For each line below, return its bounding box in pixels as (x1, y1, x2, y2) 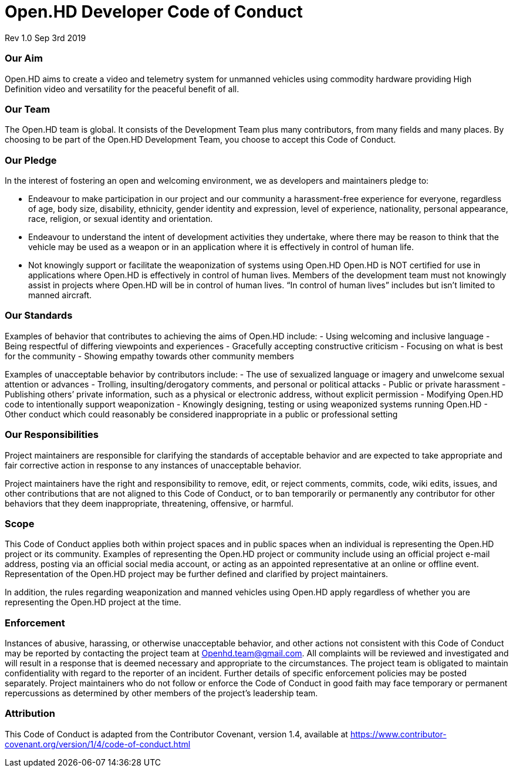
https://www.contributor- (350, 729, 447, 739)
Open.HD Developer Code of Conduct (5, 2, 303, 22)
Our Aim (5, 52, 43, 65)
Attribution (5, 707, 55, 720)
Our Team (5, 103, 50, 115)
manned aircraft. (28, 290, 92, 300)
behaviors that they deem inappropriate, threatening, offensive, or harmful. (5, 498, 293, 508)
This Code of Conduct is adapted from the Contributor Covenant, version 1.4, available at (5, 729, 348, 739)
